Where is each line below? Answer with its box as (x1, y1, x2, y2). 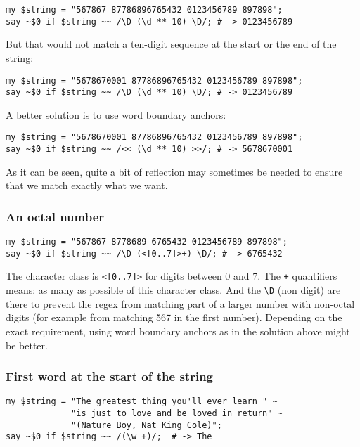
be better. (6, 337, 48, 352)
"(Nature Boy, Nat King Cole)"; (71, 420, 222, 430)
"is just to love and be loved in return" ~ (71, 408, 283, 418)
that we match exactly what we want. (6, 178, 168, 193)
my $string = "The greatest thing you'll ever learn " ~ (6, 396, 278, 407)
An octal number (6, 207, 105, 225)
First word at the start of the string (6, 368, 214, 385)
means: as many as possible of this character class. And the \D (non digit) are (6, 283, 341, 297)
